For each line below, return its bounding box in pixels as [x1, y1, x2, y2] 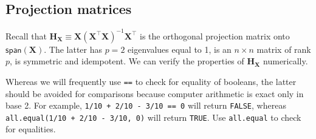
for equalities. [5, 123, 56, 135]
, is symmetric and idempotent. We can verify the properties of [10, 55, 244, 67]
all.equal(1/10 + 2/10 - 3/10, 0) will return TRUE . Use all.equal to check [5, 110, 301, 123]
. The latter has [44, 42, 103, 55]
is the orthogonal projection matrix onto [140, 29, 290, 42]
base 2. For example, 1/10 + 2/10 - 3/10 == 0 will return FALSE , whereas [5, 99, 286, 112]
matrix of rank [256, 42, 311, 55]
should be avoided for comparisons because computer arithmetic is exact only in [5, 87, 304, 100]
